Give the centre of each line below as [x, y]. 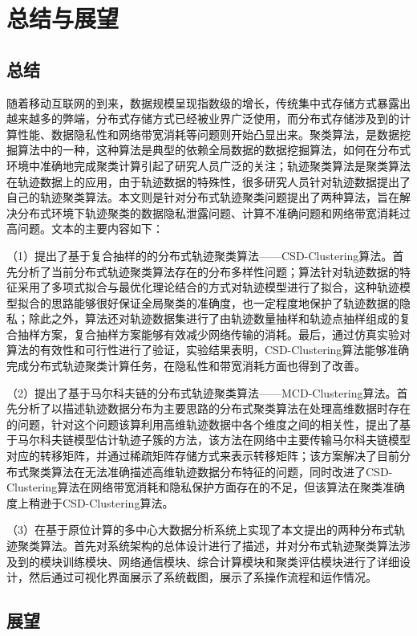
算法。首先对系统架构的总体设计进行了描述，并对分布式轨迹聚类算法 [219, 546]
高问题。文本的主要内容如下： [85, 228]
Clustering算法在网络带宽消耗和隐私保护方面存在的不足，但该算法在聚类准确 [206, 487]
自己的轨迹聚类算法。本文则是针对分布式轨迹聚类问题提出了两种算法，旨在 [203, 197]
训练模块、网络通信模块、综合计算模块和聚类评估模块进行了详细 [231, 561]
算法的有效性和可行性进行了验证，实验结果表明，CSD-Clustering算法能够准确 [208, 350]
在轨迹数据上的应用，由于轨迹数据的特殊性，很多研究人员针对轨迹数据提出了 [208, 181]
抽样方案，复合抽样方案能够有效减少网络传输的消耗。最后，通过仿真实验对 [214, 334]
